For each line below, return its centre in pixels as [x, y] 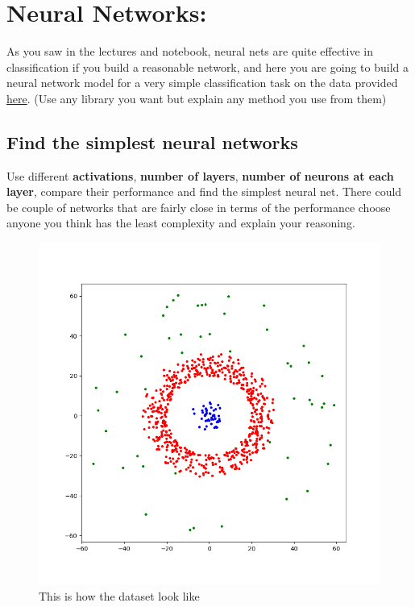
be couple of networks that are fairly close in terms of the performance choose [199, 207]
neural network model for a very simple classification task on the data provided [202, 83]
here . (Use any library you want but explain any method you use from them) [197, 98]
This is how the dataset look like [119, 595]
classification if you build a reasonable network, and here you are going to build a [207, 67]
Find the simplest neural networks [152, 141]
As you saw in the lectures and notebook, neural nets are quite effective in [190, 51]
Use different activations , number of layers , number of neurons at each [200, 175]
